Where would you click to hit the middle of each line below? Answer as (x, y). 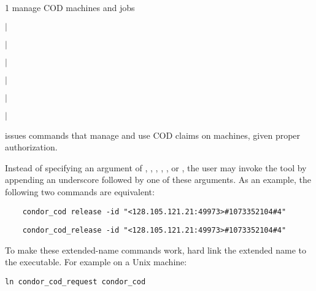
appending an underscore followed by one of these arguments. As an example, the (158, 180)
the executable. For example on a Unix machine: (96, 262)
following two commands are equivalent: (80, 191)
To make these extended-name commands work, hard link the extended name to (156, 250)
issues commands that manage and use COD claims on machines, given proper (153, 135)
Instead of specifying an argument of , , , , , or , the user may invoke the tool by (156, 167)
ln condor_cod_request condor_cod (75, 282)
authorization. (31, 147)
